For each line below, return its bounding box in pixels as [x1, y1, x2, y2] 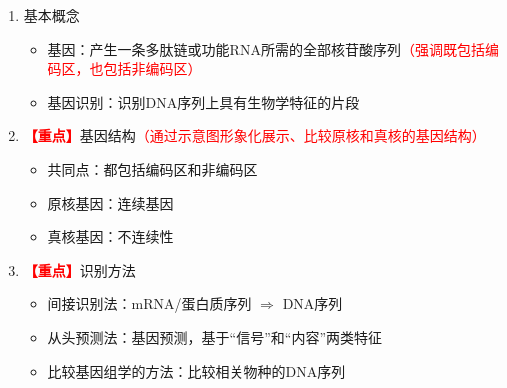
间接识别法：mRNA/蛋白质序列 [47, 293, 252, 314]
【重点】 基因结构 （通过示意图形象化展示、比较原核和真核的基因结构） [23, 125, 486, 146]
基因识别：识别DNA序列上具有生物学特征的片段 [47, 91, 360, 112]
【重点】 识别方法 [23, 259, 136, 280]
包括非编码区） [103, 58, 202, 79]
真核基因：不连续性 [47, 226, 174, 247]
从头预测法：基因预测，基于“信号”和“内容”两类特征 [47, 326, 383, 347]
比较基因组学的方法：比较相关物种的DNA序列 [47, 360, 346, 381]
